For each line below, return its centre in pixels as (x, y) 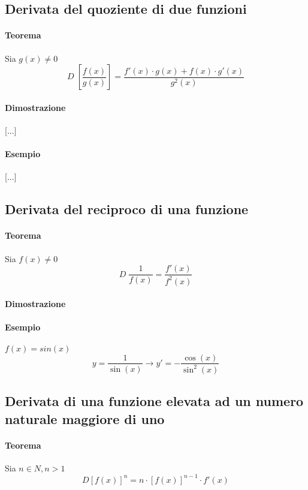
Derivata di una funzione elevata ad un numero (154, 401)
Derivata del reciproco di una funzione (127, 209)
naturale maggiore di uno (85, 418)
